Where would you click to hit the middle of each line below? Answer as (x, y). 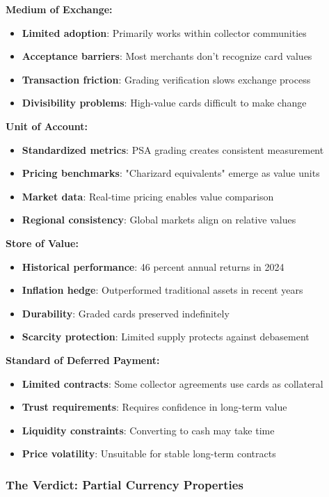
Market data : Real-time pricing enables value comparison (148, 196)
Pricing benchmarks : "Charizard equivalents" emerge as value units (171, 173)
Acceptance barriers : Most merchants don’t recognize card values (167, 56)
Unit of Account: (47, 126)
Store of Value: (42, 243)
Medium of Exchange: (59, 9)
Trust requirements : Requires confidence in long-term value (154, 407)
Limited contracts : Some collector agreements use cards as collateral (172, 383)
